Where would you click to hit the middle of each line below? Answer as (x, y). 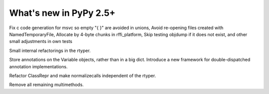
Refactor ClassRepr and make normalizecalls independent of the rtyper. (83, 75)
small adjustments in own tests (41, 42)
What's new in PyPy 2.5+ (62, 13)
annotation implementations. (38, 66)
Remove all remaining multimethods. (47, 85)
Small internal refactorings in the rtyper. (50, 50)
